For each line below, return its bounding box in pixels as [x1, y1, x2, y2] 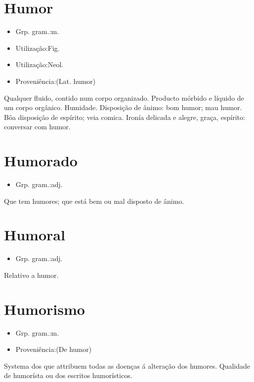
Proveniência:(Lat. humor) [15, 76, 96, 86]
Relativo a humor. [4, 269, 59, 280]
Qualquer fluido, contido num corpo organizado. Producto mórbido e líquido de [4, 92, 244, 103]
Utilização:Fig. [15, 42, 60, 53]
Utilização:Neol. [15, 59, 64, 70]
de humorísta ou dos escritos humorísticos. [4, 370, 132, 381]
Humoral [4, 225, 65, 245]
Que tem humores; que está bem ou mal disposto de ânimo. [4, 195, 184, 206]
